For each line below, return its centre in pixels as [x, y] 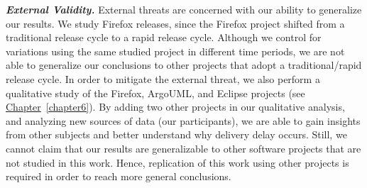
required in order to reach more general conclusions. [119, 176]
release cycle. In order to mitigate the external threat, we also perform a [163, 78]
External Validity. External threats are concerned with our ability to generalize [184, 9]
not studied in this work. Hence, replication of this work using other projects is [177, 162]
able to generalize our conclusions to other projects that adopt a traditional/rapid [184, 65]
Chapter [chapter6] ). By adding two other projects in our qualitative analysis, [175, 107]
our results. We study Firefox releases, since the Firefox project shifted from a [175, 23]
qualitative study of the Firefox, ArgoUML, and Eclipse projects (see [155, 93]
